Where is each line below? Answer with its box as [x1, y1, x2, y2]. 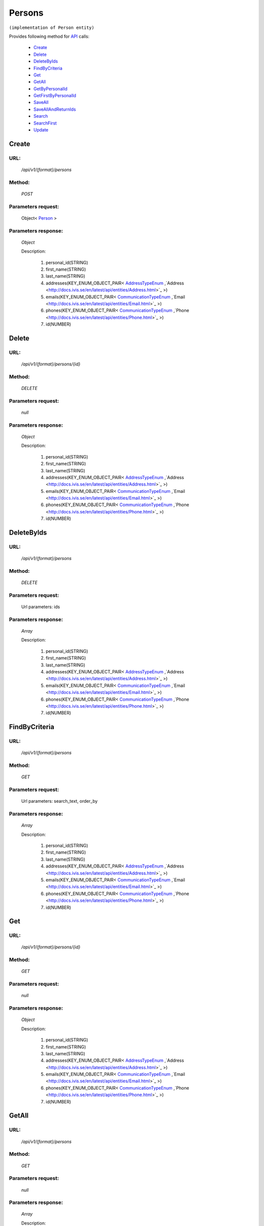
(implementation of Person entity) [9, 25, 95, 30]
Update [33, 127, 49, 133]
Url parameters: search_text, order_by [21, 798, 98, 804]
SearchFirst [33, 120, 57, 126]
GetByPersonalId [33, 86, 68, 92]
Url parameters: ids [21, 604, 60, 610]
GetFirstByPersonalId [33, 93, 77, 99]
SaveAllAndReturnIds [33, 106, 76, 112]
